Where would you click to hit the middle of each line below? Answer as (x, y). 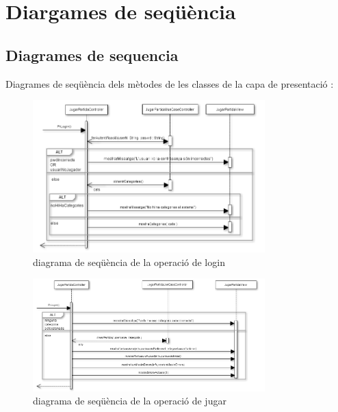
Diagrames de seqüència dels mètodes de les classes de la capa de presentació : (170, 83)
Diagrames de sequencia (92, 54)
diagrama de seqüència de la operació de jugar (130, 401)
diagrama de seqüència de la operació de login (129, 262)
